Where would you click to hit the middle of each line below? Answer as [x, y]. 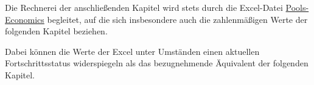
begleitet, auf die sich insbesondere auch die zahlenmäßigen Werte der [177, 19]
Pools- [297, 7]
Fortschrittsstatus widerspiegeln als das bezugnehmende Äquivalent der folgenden [157, 63]
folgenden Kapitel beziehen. [56, 31]
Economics [25, 19]
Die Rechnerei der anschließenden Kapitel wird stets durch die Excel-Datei [144, 7]
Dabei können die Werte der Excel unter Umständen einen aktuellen [132, 51]
